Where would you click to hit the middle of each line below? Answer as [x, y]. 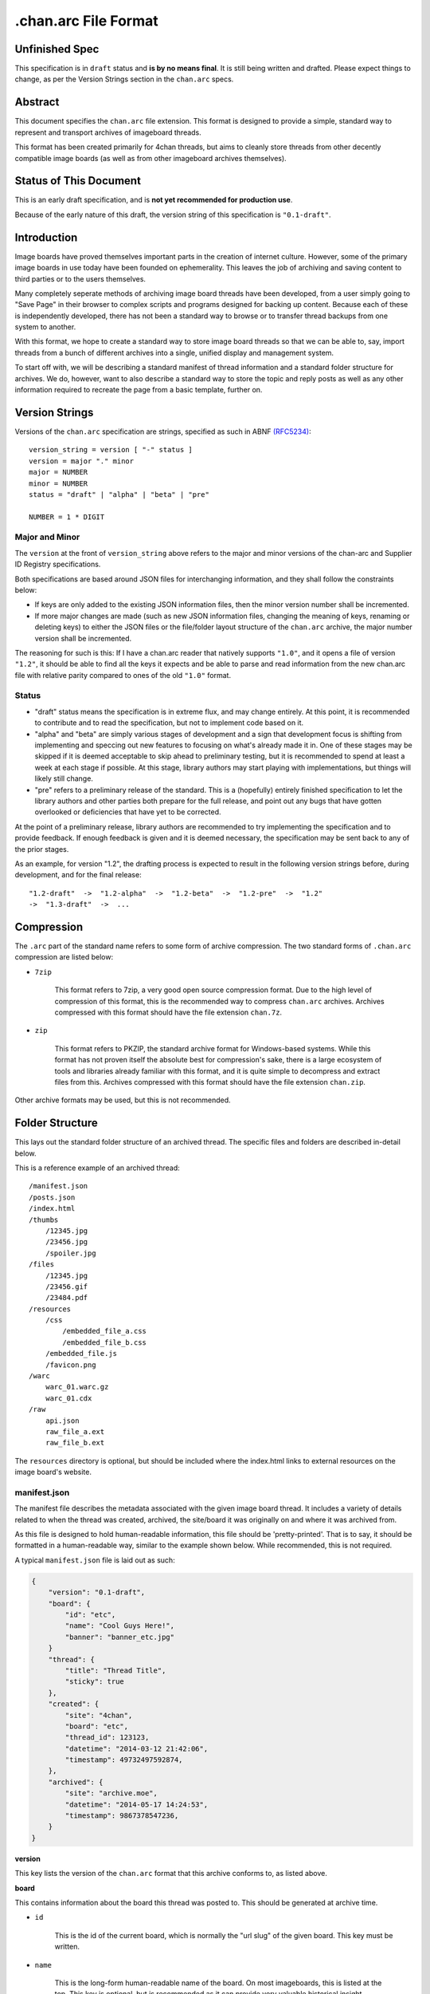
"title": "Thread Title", [115, 1670]
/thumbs [44, 1220]
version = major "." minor [82, 461]
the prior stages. [42, 849]
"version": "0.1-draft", [97, 1592]
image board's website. [53, 1472]
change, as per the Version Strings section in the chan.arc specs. [124, 79]
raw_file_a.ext [75, 1431]
